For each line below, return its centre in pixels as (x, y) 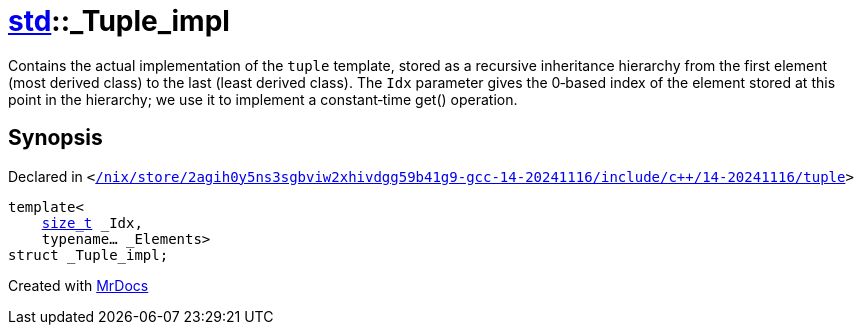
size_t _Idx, (92, 222)
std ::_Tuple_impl (119, 21)
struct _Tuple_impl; (88, 254)
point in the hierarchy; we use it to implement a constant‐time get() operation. (263, 99)
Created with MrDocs (78, 285)
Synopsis (55, 138)
